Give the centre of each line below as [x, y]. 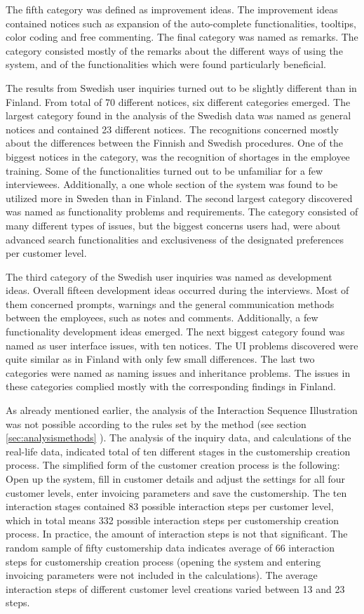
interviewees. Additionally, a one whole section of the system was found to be [172, 184]
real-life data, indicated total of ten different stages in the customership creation [178, 451]
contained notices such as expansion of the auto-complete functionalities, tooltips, [181, 23]
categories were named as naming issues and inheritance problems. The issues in [178, 372]
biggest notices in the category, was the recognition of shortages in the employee [178, 156]
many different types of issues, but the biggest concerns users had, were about [173, 225]
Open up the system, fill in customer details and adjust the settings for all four [176, 479]
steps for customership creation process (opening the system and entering [163, 561]
